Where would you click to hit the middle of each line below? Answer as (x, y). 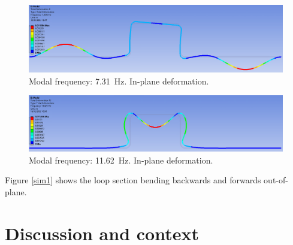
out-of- (276, 180)
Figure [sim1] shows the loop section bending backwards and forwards (133, 180)
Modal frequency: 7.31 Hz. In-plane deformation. (119, 81)
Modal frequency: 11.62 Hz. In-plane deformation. (121, 160)
